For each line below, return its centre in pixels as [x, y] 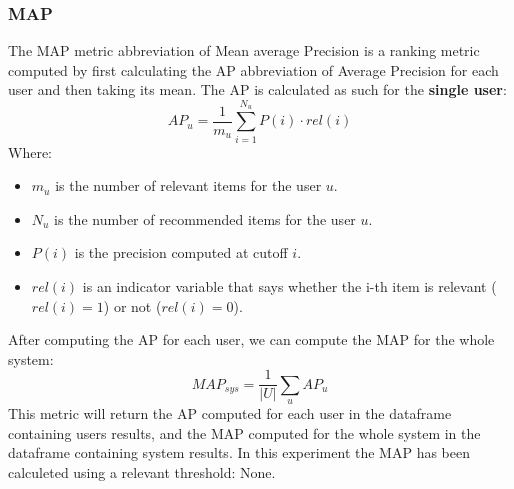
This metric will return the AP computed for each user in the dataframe [230, 413]
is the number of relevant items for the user [188, 185]
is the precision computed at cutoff [181, 252]
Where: [30, 151]
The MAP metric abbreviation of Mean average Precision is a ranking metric [244, 50]
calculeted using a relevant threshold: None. [142, 471]
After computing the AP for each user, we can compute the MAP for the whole [251, 339]
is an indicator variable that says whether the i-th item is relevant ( [289, 285]
